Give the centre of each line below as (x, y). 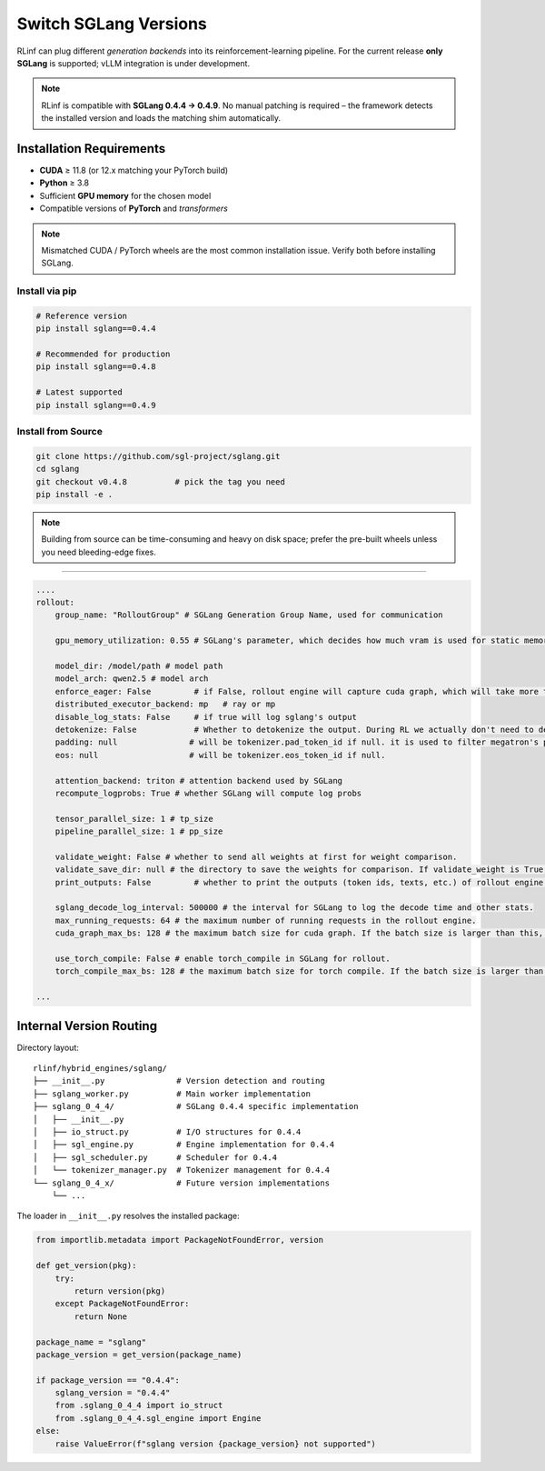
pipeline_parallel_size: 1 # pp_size (139, 831)
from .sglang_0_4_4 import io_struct (139, 1406)
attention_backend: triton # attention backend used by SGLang (199, 781)
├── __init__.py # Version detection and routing (179, 1081)
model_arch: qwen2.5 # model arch (132, 679)
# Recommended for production (103, 354)
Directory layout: (48, 1047)
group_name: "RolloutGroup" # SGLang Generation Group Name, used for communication (249, 615)
